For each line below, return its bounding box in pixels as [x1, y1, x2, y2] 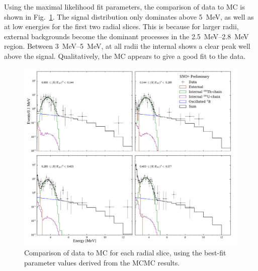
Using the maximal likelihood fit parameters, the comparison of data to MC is [4, 2, 245, 12]
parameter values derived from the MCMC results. [24, 257, 180, 267]
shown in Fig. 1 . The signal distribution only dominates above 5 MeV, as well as [4, 11, 254, 22]
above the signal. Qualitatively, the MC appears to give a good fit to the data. [4, 50, 246, 61]
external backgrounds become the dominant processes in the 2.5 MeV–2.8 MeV [4, 31, 249, 41]
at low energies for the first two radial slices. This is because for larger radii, [4, 21, 239, 32]
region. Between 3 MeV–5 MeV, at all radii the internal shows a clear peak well [4, 41, 250, 51]
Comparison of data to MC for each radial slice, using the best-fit [24, 247, 226, 258]
